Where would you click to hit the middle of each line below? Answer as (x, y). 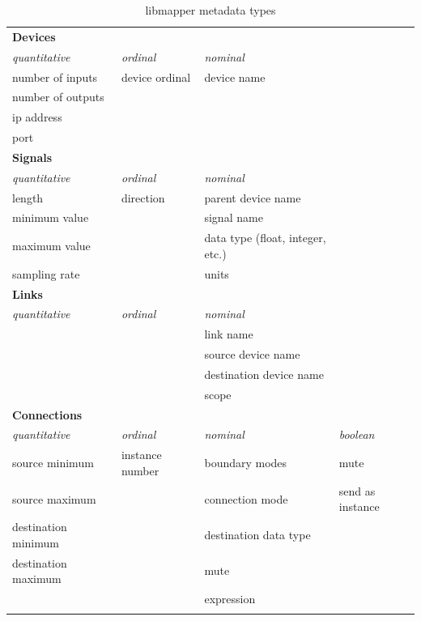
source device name (252, 354)
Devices (34, 36)
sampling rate (46, 273)
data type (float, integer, (265, 238)
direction (143, 197)
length (28, 197)
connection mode (246, 498)
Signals (32, 157)
